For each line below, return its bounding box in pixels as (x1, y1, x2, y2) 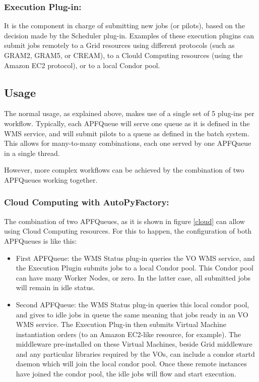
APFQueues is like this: (4, 235, 77, 246)
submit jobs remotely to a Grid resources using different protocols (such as (4, 40, 235, 50)
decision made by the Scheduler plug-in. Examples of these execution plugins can (4, 30, 254, 40)
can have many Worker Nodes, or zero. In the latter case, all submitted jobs (16, 272, 250, 283)
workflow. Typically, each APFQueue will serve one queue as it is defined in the (4, 118, 250, 128)
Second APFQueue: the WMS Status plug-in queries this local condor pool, (16, 299, 249, 309)
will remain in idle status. (16, 282, 95, 293)
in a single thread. (4, 147, 60, 158)
